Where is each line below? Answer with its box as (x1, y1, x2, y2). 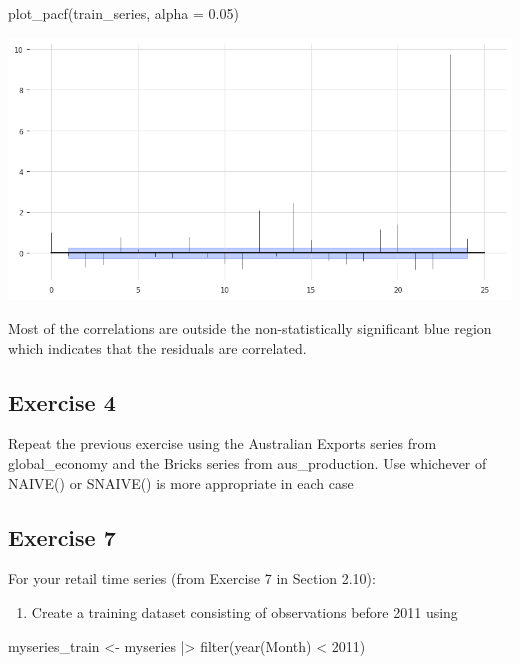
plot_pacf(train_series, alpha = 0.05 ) (8, 3, 239, 23)
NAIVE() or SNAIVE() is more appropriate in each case (8, 472, 354, 493)
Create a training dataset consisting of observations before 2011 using (31, 601, 458, 622)
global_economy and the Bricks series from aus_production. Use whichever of (8, 452, 487, 473)
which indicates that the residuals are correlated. (8, 337, 307, 358)
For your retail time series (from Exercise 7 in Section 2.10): (8, 568, 376, 589)
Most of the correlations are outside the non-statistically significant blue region (8, 317, 492, 338)
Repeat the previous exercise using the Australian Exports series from (8, 433, 437, 454)
